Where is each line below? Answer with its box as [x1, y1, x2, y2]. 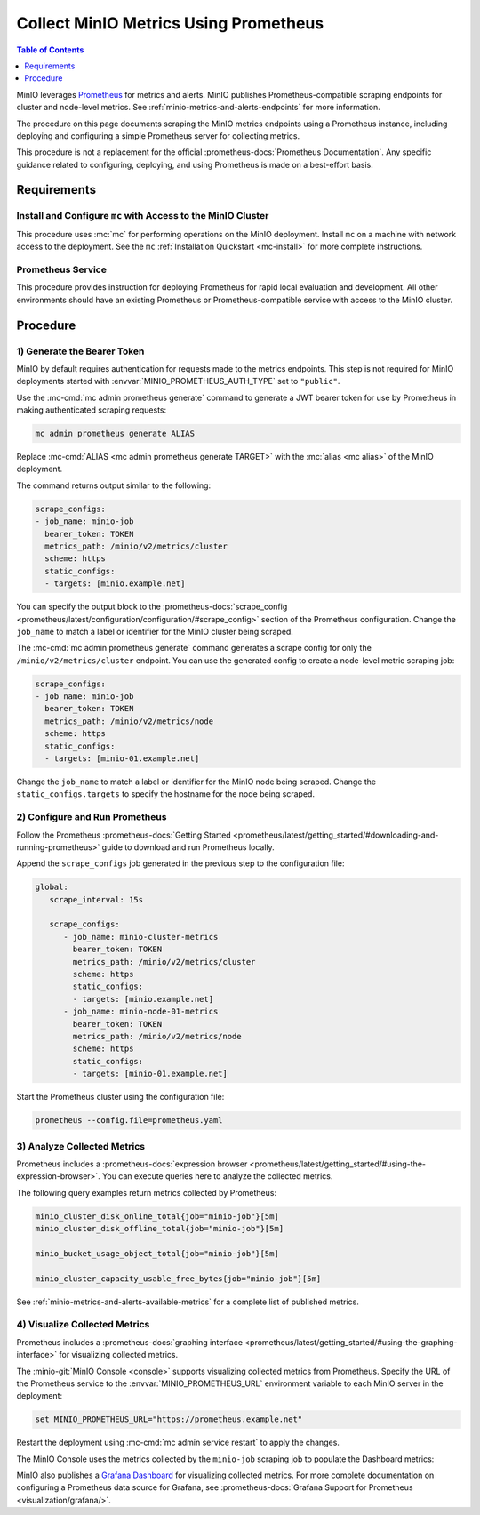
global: [35, 882, 68, 893]
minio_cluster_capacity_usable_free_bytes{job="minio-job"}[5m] [35, 1273, 322, 1284]
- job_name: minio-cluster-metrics [63, 932, 219, 942]
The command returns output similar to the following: [16, 480, 212, 491]
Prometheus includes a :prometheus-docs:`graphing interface [16, 1336, 244, 1347]
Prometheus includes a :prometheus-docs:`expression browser [16, 1158, 248, 1169]
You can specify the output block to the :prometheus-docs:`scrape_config [16, 601, 288, 613]
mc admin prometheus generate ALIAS [35, 429, 196, 439]
